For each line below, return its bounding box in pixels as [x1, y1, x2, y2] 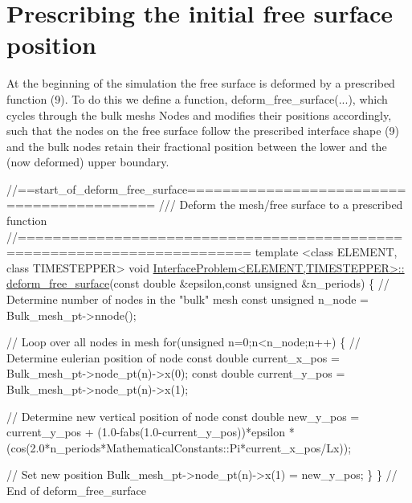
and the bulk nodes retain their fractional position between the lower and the [6, 137, 387, 154]
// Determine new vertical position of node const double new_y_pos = [6, 407, 360, 424]
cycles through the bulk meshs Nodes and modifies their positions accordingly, [6, 106, 392, 123]
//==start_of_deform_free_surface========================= [6, 180, 406, 197]
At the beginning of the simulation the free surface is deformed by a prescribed [6, 75, 395, 92]
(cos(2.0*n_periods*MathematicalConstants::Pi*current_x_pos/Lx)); [6, 439, 352, 456]
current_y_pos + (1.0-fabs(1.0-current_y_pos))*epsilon [6, 423, 286, 440]
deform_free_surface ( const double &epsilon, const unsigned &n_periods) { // [6, 275, 390, 292]
